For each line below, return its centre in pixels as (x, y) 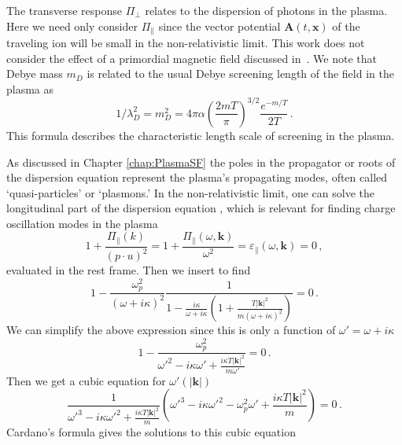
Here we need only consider (72, 26)
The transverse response (65, 10)
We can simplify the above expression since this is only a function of (171, 330)
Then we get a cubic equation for (86, 380)
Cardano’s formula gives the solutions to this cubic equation (151, 432)
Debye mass (35, 74)
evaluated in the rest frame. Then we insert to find (129, 270)
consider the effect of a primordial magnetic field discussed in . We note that (192, 58)
